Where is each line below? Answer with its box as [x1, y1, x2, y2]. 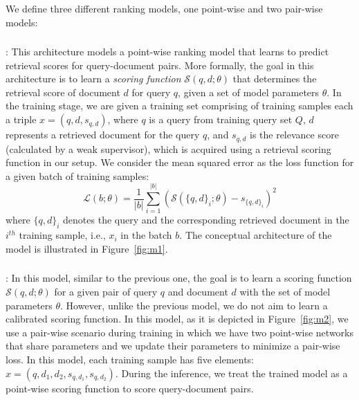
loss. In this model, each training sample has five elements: [6, 352, 255, 366]
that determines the [232, 71, 317, 86]
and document [167, 284, 228, 298]
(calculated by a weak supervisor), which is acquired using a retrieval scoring [6, 141, 331, 156]
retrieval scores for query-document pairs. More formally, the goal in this [6, 57, 314, 72]
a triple [6, 112, 37, 127]
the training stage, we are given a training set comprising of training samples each [6, 98, 353, 113]
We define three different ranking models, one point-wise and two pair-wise [6, 1, 323, 15]
